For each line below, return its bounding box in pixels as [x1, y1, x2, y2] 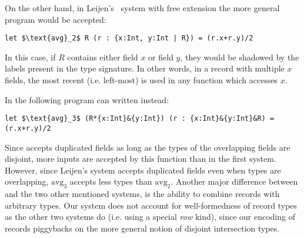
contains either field [67, 50, 138, 63]
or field [148, 50, 173, 63]
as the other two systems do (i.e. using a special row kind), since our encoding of [5, 210, 295, 223]
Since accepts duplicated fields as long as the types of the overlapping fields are [5, 141, 290, 153]
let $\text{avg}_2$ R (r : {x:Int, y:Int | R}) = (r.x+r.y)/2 [5, 34, 253, 43]
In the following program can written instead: [5, 93, 169, 106]
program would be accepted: [5, 13, 106, 25]
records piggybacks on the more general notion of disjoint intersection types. [5, 222, 280, 234]
